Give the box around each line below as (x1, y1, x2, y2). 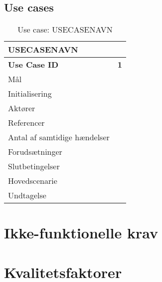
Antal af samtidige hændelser (8, 131, 110, 143)
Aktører (8, 102, 35, 114)
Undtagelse (8, 189, 46, 201)
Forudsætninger (8, 146, 62, 158)
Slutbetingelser (8, 160, 60, 172)
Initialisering (8, 88, 52, 100)
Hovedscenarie (8, 175, 57, 187)
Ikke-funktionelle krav (4, 222, 158, 243)
